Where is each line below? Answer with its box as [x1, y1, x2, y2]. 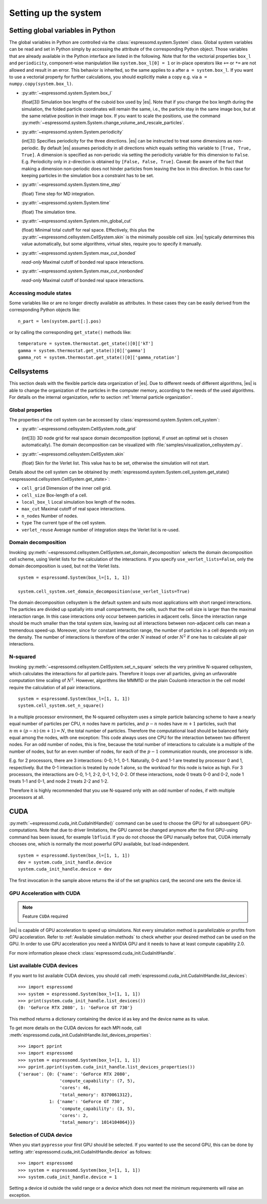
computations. [9, 827, 39, 833]
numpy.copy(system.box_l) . [9, 81, 74, 87]
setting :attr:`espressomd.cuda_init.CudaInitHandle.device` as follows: [9, 1149, 152, 1155]
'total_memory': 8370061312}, [59, 1092, 133, 1098]
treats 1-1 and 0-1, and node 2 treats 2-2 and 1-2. [9, 778, 109, 784]
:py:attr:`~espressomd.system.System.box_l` [21, 90, 113, 96]
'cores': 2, [59, 1112, 89, 1118]
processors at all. [9, 794, 44, 800]
